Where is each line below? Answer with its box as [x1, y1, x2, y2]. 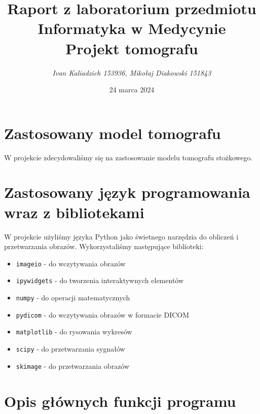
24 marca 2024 [109, 84, 155, 95]
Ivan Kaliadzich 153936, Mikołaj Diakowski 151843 [52, 67, 211, 78]
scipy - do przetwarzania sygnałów [16, 343, 125, 354]
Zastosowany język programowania [4, 182, 250, 202]
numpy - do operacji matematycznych [16, 292, 130, 303]
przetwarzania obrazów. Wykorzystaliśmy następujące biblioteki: [4, 241, 204, 252]
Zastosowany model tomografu [4, 122, 221, 143]
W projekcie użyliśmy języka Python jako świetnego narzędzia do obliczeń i [4, 231, 239, 241]
